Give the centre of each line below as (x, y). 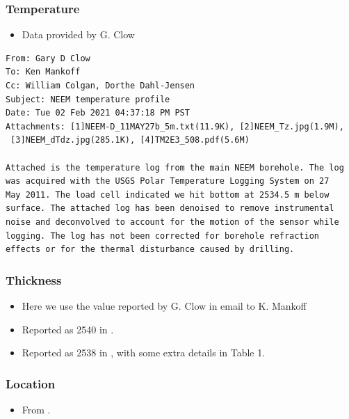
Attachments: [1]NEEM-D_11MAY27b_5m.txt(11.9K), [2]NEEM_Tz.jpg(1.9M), (175, 126)
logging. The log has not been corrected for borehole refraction (163, 236)
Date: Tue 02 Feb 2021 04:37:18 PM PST (98, 113)
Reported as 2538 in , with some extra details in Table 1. (144, 353)
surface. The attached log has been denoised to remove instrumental (170, 208)
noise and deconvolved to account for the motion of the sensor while (172, 222)
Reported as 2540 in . (68, 329)
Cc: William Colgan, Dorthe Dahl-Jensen (100, 86)
